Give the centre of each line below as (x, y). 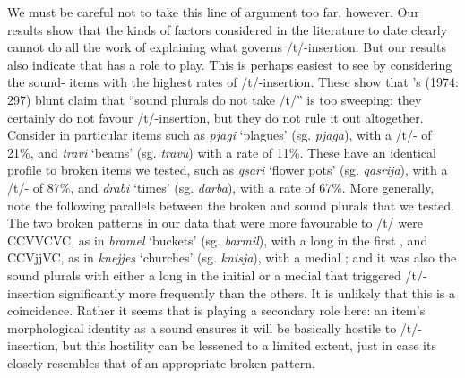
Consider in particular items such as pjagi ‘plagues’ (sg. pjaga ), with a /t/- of (220, 135)
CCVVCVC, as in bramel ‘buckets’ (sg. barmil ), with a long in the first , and (218, 240)
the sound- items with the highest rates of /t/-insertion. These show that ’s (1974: (233, 82)
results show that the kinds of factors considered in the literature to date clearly (228, 29)
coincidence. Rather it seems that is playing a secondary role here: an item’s (216, 310)
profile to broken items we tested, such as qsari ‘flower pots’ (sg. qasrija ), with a (228, 170)
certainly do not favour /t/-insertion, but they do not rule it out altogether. (215, 117)
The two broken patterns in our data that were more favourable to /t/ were (215, 223)
